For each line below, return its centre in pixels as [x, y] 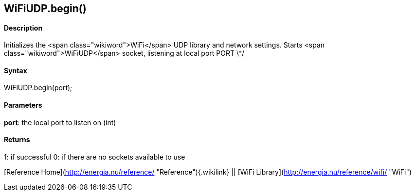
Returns [17, 140]
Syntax [16, 70]
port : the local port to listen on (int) [60, 122]
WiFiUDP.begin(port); [38, 88]
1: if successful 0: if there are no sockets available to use [95, 157]
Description [23, 28]
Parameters [23, 105]
